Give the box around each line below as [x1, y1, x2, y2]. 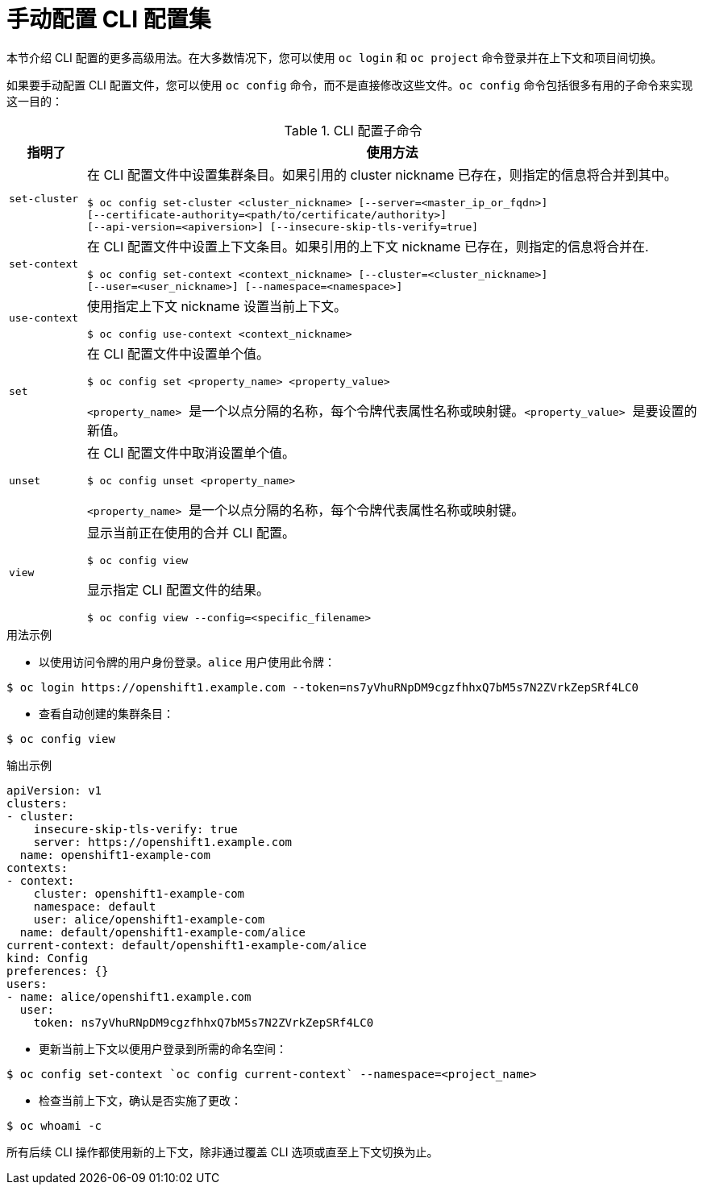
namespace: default [33, 899, 156, 913]
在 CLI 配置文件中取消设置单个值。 [86, 444, 295, 461]
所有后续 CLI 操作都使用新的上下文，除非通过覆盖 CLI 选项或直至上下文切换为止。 [6, 1144, 439, 1159]
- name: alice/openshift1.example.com [6, 990, 252, 1003]
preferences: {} [6, 964, 109, 977]
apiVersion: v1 [6, 783, 102, 797]
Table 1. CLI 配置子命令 [284, 122, 422, 139]
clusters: [6, 796, 68, 810]
